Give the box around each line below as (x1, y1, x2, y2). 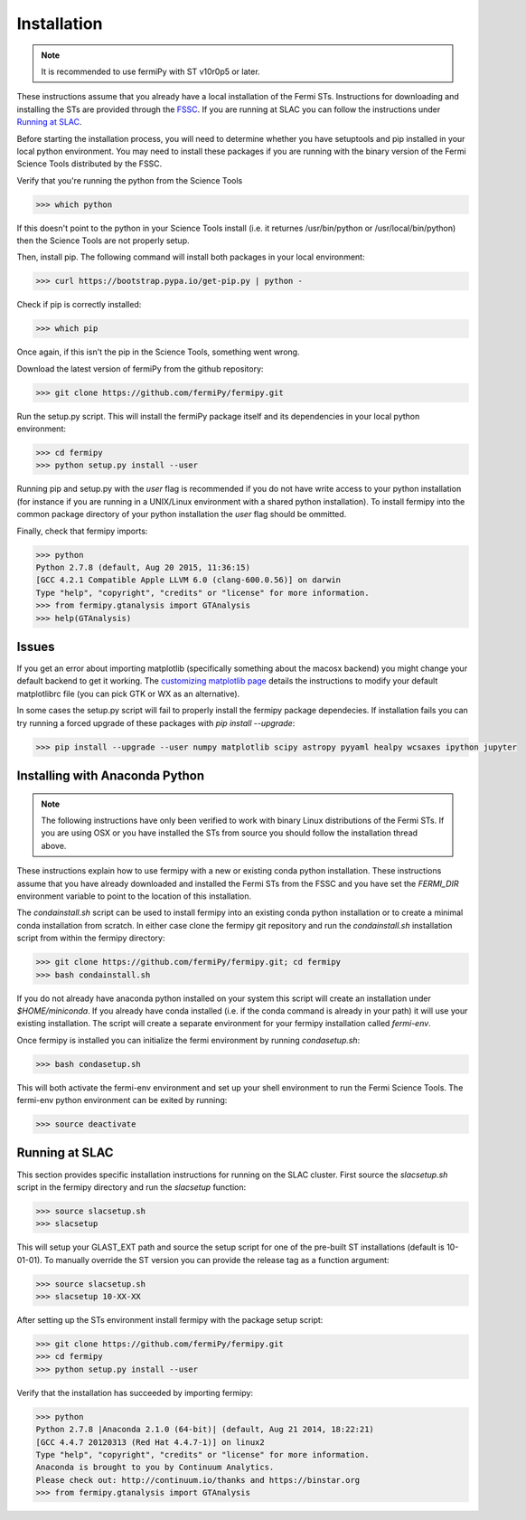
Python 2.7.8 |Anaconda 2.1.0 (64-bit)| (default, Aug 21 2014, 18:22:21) (35, 1424, 375, 1435)
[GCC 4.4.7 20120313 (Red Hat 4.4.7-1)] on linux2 (35, 1437, 266, 1447)
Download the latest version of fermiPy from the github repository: (16, 363, 264, 374)
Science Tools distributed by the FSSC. (16, 158, 163, 169)
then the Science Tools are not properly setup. (16, 235, 190, 246)
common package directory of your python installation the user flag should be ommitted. (16, 509, 347, 520)
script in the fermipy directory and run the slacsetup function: (16, 1181, 247, 1193)
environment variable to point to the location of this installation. (16, 891, 252, 902)
